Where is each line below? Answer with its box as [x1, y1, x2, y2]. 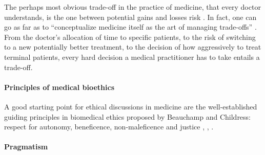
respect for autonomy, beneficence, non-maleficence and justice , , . [4, 121, 214, 132]
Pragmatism [4, 141, 48, 152]
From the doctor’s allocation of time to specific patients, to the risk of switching [4, 31, 256, 42]
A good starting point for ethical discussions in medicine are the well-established [4, 101, 257, 112]
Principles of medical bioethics [4, 81, 114, 92]
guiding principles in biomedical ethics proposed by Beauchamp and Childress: [4, 111, 251, 122]
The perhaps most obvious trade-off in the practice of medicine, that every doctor [4, 2, 261, 12]
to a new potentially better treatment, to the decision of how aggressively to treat [4, 41, 261, 52]
